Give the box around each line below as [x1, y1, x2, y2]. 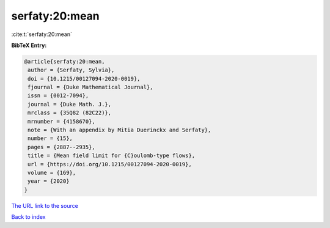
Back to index [11, 213, 46, 221]
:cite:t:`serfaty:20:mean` [11, 31, 73, 38]
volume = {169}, [28, 169, 76, 176]
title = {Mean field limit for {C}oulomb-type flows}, [28, 152, 196, 159]
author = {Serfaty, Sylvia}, [28, 67, 115, 73]
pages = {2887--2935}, [28, 144, 96, 150]
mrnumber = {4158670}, [28, 118, 96, 125]
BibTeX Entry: [11, 42, 47, 49]
